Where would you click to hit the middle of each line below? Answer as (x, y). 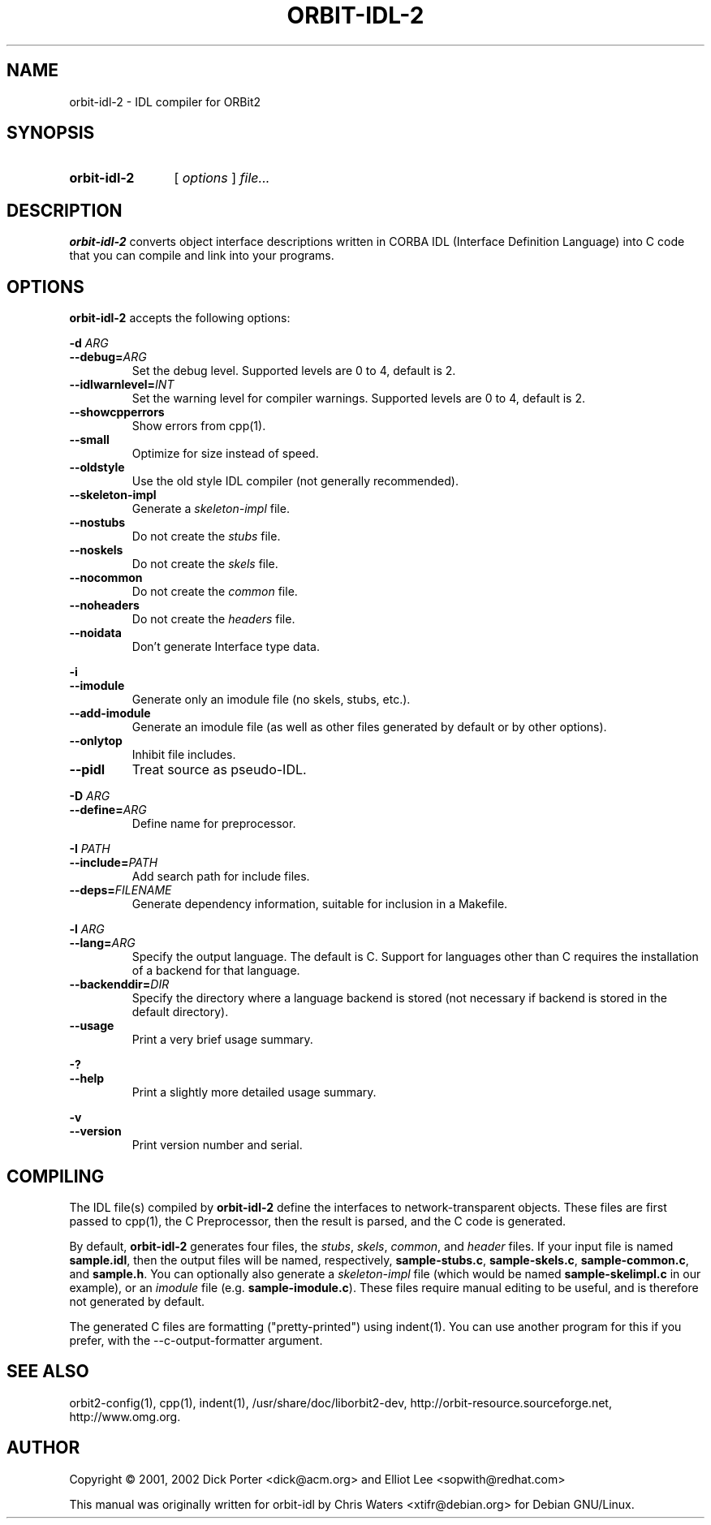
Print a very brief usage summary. (222, 1040)
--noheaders (104, 605)
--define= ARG (108, 810)
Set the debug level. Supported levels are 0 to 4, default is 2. (294, 371)
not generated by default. (137, 1301)
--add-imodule (110, 713)
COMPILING (56, 1176)
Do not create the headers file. (213, 619)
